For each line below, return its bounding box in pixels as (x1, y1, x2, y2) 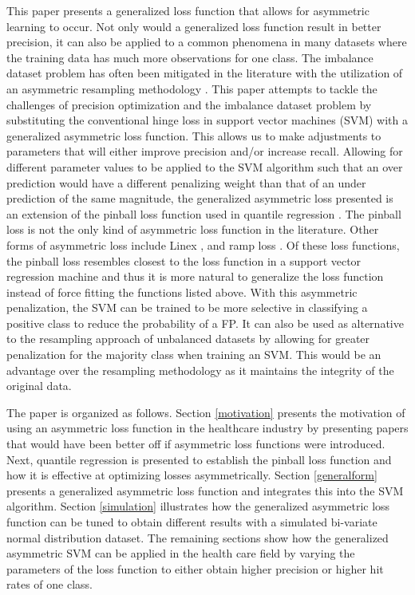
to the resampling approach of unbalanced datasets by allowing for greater (6, 330, 370, 347)
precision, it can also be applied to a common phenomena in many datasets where (6, 33, 407, 50)
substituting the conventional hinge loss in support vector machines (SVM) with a (6, 112, 409, 128)
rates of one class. (6, 576, 93, 593)
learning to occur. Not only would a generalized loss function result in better (6, 18, 381, 34)
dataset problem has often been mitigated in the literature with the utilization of (6, 65, 403, 81)
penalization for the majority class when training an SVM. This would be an (6, 346, 381, 363)
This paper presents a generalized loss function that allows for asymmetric (6, 2, 370, 18)
